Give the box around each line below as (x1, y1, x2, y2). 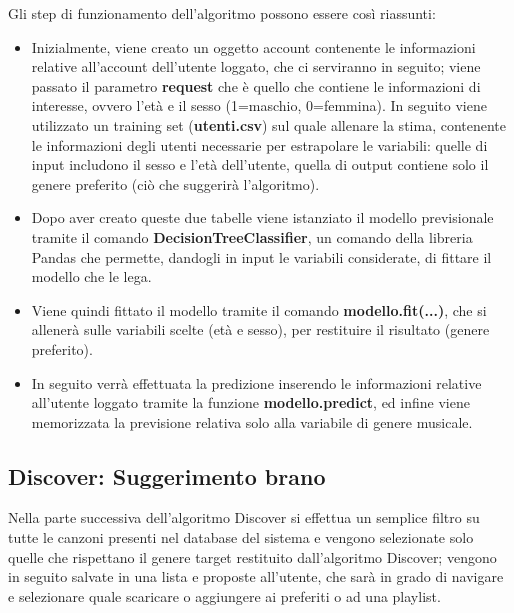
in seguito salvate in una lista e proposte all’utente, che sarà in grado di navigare (8, 566, 504, 587)
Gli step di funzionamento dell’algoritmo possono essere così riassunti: (8, 3, 436, 23)
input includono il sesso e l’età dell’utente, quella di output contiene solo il (31, 154, 489, 175)
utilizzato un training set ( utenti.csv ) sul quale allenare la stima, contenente (31, 114, 507, 135)
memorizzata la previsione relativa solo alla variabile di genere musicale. (31, 411, 473, 432)
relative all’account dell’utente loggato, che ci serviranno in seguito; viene (31, 56, 481, 77)
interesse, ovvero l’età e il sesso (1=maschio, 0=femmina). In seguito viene (31, 95, 487, 116)
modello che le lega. (31, 266, 152, 287)
